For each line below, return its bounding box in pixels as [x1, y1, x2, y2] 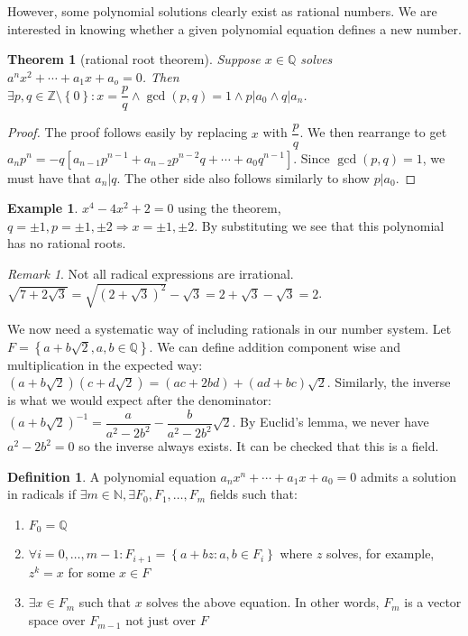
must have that [7, 168, 91, 187]
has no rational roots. [7, 234, 126, 253]
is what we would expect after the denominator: [7, 391, 271, 410]
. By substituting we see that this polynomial [194, 216, 445, 235]
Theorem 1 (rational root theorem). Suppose [7, 50, 261, 69]
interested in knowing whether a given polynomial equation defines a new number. [7, 19, 462, 38]
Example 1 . [7, 198, 78, 217]
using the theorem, [178, 198, 281, 217]
